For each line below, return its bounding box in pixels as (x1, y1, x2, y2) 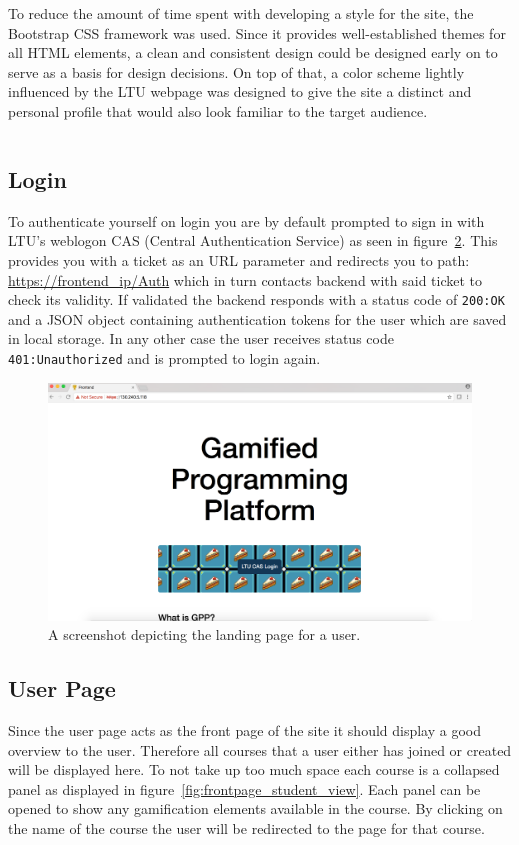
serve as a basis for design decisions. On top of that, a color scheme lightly (8, 61, 465, 82)
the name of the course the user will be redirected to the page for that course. (8, 818, 485, 839)
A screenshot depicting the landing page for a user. (48, 624, 361, 645)
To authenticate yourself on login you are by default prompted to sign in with (8, 210, 485, 231)
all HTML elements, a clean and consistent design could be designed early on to (8, 42, 498, 63)
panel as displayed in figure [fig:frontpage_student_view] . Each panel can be (8, 778, 481, 799)
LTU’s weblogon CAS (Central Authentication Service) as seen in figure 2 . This (8, 230, 498, 251)
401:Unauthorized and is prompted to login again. (8, 347, 321, 368)
